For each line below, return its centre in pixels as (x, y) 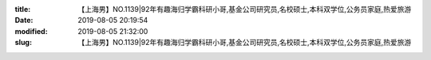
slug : (23, 43)
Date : (24, 21)
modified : (31, 31)
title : (23, 9)
